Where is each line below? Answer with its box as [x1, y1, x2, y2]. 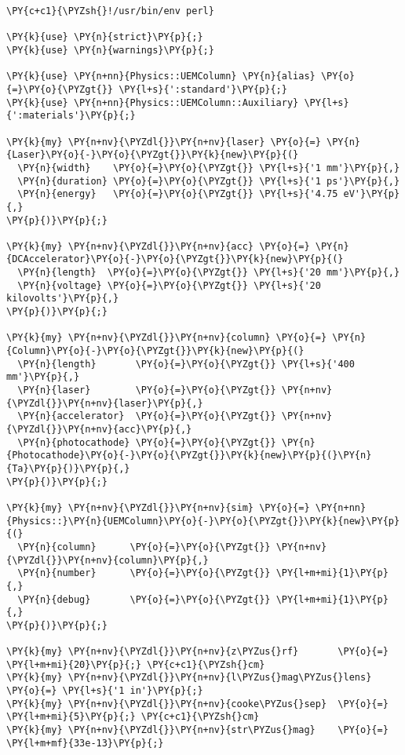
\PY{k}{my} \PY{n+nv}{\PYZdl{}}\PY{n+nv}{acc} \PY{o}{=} [6, 240, 310, 252]
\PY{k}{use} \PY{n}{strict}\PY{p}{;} [6, 31, 203, 43]
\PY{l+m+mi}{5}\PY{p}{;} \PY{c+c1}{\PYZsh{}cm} [6, 711, 260, 723]
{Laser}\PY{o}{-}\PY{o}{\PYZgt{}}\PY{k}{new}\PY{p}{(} [6, 149, 299, 161]
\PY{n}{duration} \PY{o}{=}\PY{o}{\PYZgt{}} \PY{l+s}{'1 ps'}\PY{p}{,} [17, 175, 400, 187]
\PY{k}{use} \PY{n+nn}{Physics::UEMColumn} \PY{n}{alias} [6, 71, 316, 82]
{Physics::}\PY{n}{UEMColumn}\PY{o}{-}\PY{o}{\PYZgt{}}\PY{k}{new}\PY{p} [6, 515, 400, 527]
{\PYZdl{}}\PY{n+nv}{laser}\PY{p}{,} [6, 397, 203, 409]
